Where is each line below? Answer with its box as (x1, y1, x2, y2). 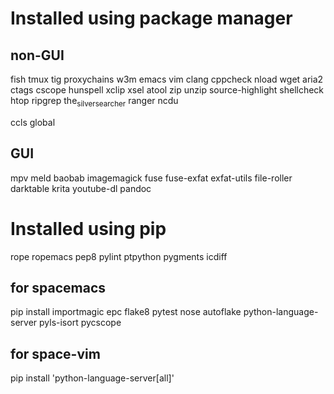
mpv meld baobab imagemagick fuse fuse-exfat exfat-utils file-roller (10, 172, 293, 184)
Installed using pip (10, 217, 167, 240)
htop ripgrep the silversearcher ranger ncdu (10, 95, 179, 109)
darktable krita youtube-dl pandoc (10, 182, 152, 194)
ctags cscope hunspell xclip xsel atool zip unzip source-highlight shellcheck (10, 84, 325, 96)
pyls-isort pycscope (39, 317, 122, 329)
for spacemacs (10, 279, 107, 296)
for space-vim (10, 345, 101, 362)
